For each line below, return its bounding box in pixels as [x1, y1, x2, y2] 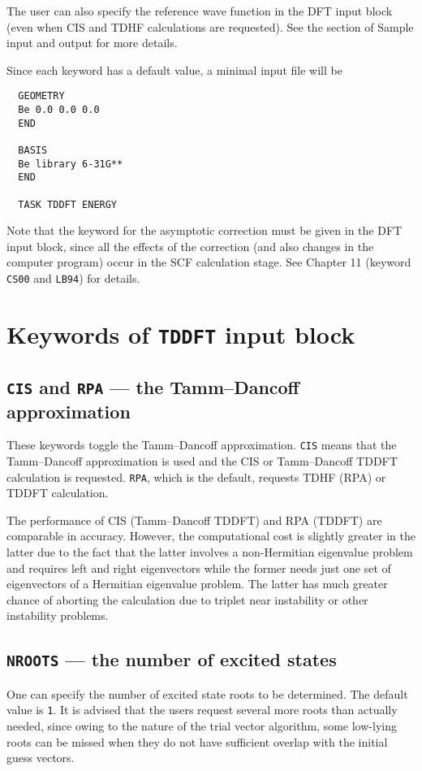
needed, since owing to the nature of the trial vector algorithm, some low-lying [6, 717, 397, 734]
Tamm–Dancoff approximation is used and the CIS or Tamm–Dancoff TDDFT [6, 453, 398, 470]
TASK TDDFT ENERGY [18, 198, 118, 210]
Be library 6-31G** [18, 158, 123, 170]
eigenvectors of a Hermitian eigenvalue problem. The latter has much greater [6, 575, 388, 592]
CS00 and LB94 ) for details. [6, 270, 140, 287]
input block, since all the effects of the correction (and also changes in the [6, 237, 374, 254]
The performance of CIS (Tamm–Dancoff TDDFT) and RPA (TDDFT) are [6, 511, 382, 528]
